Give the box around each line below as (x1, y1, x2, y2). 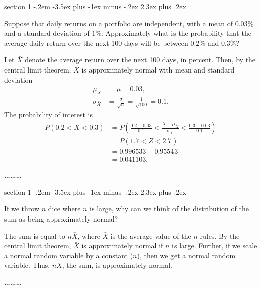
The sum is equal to (4, 230, 65, 241)
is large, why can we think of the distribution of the (90, 203, 249, 214)
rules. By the (200, 230, 240, 241)
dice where (48, 203, 81, 214)
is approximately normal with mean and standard (81, 64, 235, 75)
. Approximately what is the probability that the (101, 28, 251, 38)
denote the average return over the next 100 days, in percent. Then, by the (25, 54, 256, 65)
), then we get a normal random (137, 250, 236, 260)
